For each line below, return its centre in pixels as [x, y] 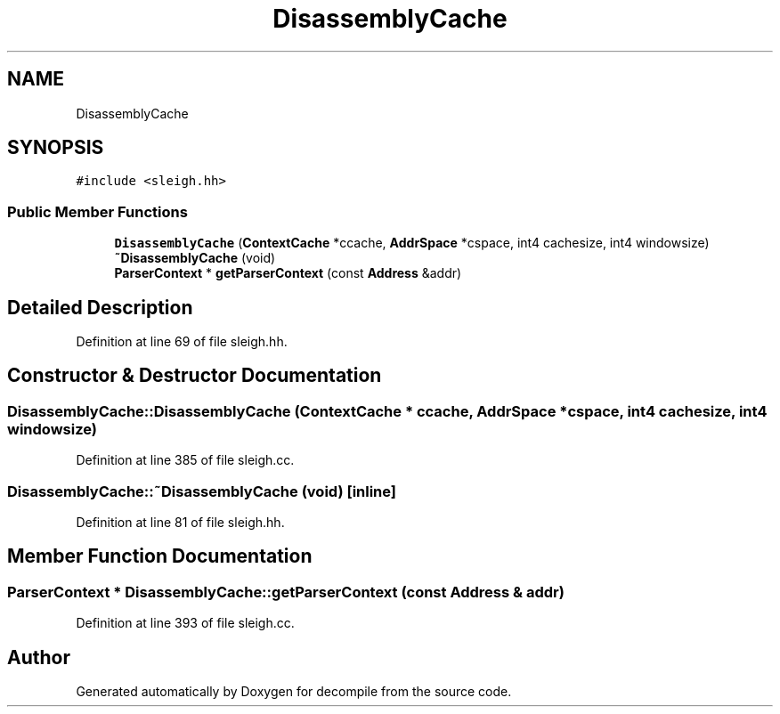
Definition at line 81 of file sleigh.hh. [180, 522]
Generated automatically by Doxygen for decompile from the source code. [294, 692]
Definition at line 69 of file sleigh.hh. [182, 342]
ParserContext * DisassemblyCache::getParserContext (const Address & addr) [286, 592]
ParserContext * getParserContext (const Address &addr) [288, 273]
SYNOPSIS [56, 148]
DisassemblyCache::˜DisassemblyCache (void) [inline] [202, 491]
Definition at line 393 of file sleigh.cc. [185, 623]
